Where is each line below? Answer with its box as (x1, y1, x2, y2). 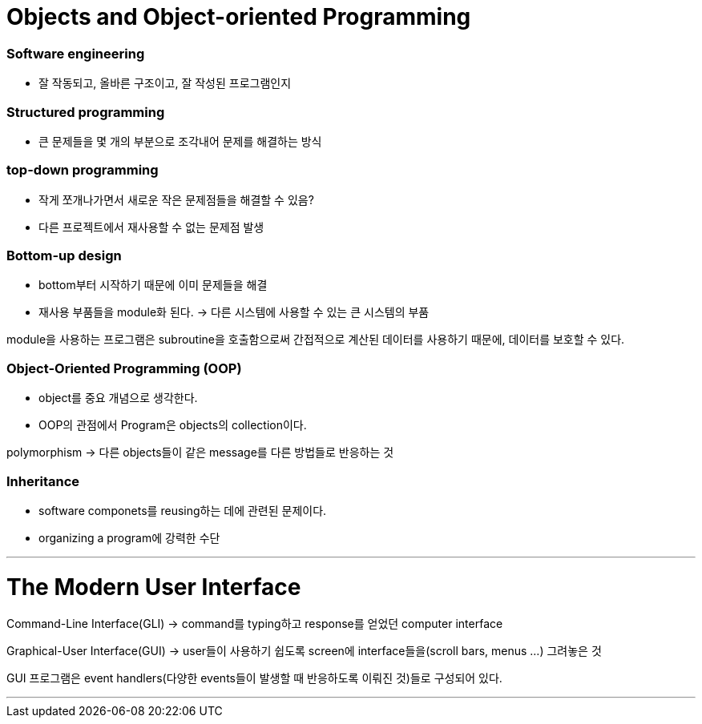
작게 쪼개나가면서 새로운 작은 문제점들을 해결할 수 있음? (38, 192, 314, 207)
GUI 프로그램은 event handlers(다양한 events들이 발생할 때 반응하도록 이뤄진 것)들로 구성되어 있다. (6, 671, 502, 686)
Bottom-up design (6, 247, 122, 263)
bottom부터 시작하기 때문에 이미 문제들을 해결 (38, 278, 268, 292)
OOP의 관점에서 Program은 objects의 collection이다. (38, 418, 307, 432)
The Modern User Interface (6, 573, 301, 601)
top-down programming (6, 162, 159, 179)
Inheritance (6, 473, 79, 489)
